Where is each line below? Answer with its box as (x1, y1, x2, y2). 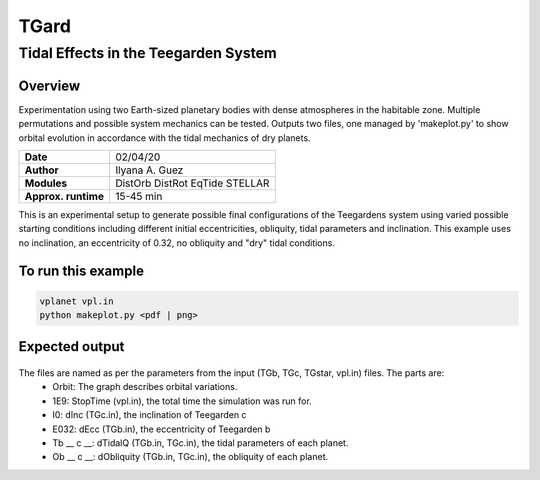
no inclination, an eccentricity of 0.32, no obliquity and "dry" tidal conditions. (18, 236, 335, 249)
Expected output (18, 338, 125, 355)
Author (24, 163, 59, 177)
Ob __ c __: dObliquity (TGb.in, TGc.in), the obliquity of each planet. (52, 451, 329, 463)
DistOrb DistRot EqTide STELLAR (115, 176, 270, 190)
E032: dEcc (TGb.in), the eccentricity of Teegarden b (52, 423, 271, 435)
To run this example (18, 263, 145, 280)
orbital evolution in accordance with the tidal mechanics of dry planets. (18, 131, 311, 144)
